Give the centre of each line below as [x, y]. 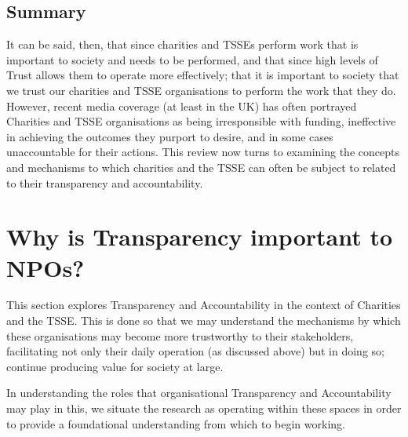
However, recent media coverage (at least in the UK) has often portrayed [182, 106]
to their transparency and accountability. [105, 182]
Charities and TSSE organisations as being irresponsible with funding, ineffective [201, 121]
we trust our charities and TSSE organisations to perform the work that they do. [201, 90]
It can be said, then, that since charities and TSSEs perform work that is [182, 44]
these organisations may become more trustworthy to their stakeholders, [180, 335]
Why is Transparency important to [200, 237]
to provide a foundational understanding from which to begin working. [176, 423]
